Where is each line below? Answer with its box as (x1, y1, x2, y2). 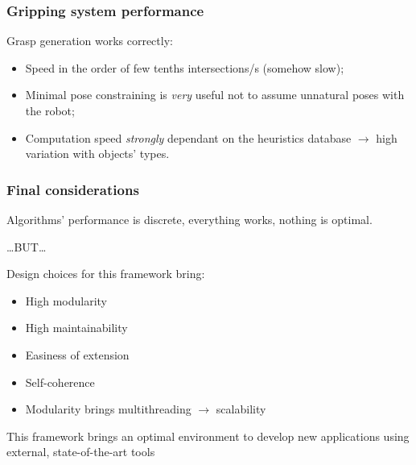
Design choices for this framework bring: (6, 265, 205, 282)
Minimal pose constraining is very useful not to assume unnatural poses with (25, 86, 405, 103)
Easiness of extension (25, 346, 130, 363)
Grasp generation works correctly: (6, 32, 173, 49)
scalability (216, 401, 266, 417)
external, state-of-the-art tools (6, 443, 155, 460)
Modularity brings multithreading (25, 401, 192, 417)
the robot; (25, 102, 75, 118)
